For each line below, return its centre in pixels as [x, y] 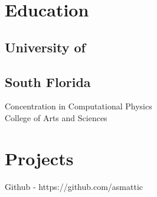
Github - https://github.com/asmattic [74, 186]
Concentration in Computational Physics [78, 106]
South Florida [48, 81]
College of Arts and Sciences [56, 117]
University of [45, 47]
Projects [39, 158]
